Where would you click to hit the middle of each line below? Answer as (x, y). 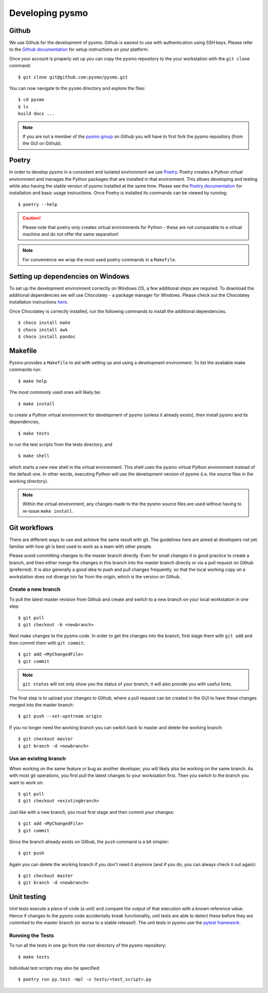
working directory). (29, 481)
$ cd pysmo (31, 100)
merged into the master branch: (41, 705)
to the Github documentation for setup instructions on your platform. (79, 49)
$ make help (33, 381)
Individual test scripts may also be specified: (55, 968)
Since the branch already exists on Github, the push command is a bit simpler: (89, 842)
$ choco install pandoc (47, 337)
